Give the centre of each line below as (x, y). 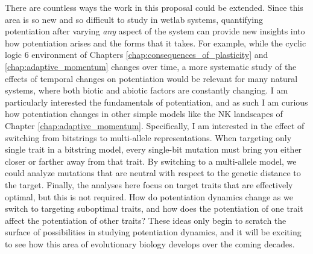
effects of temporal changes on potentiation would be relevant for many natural (151, 78)
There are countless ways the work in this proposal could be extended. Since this (154, 7)
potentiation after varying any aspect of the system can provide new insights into (155, 31)
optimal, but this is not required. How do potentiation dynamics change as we (149, 196)
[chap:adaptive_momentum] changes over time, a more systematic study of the (151, 66)
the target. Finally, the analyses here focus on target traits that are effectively (149, 184)
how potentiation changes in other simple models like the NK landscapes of (144, 114)
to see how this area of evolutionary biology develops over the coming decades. (150, 243)
